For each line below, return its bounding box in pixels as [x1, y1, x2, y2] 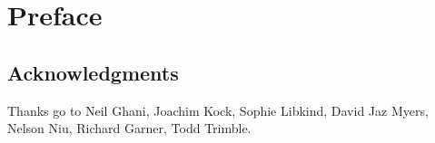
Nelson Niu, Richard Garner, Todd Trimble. [7, 119, 252, 138]
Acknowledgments [7, 58, 179, 86]
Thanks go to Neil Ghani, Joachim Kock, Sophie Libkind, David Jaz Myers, [7, 100, 429, 119]
